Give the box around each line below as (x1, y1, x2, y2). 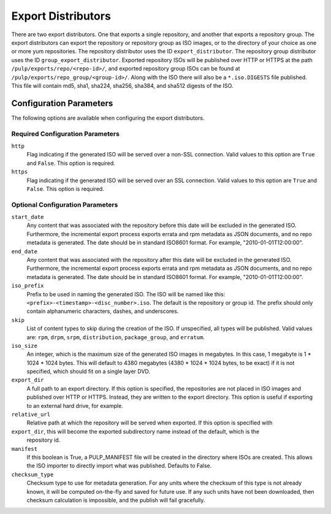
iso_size (11, 342, 38, 349)
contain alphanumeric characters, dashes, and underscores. (26, 307, 179, 315)
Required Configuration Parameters (11, 129, 120, 138)
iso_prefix (11, 282, 44, 290)
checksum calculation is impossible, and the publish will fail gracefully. (26, 496, 205, 504)
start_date (11, 213, 44, 221)
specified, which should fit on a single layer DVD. (26, 368, 150, 375)
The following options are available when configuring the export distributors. (11, 114, 205, 121)
